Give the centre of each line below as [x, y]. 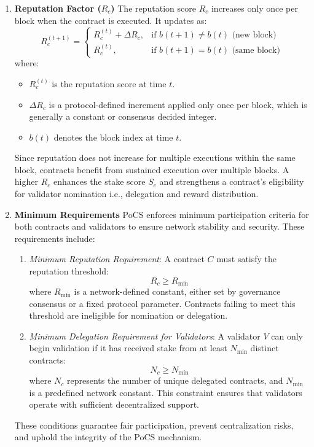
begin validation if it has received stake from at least [128, 348]
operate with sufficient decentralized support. [114, 404]
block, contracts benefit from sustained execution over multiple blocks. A [152, 169]
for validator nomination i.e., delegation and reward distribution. [136, 194]
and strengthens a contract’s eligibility [232, 181]
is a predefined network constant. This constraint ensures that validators [166, 392]
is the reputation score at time [109, 83]
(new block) [254, 35]
